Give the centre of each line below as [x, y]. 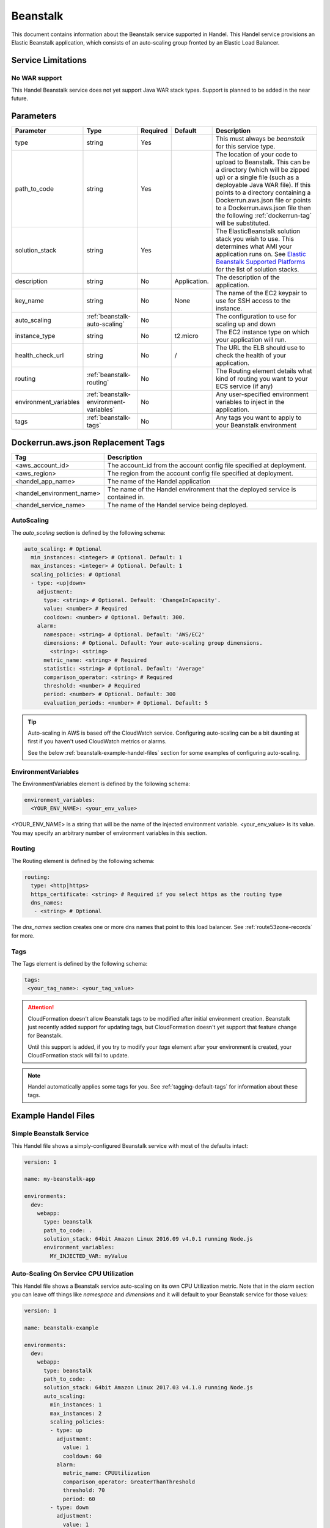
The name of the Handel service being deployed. [178, 505]
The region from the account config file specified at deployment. [200, 473]
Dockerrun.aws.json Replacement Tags [88, 442]
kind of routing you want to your [262, 379]
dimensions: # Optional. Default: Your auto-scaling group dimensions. [153, 643]
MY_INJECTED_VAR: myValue [89, 1256]
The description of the [248, 277]
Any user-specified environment [262, 394]
